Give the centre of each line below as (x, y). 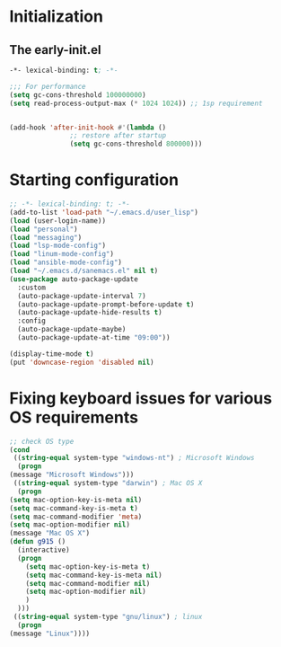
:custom (32, 288)
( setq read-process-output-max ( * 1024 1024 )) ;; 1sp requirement (136, 103)
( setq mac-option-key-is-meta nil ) (76, 500)
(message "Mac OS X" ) (50, 533)
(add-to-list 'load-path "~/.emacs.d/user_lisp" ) (104, 212)
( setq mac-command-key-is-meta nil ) (94, 575)
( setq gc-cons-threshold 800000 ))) (136, 144)
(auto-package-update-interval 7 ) (82, 296)
